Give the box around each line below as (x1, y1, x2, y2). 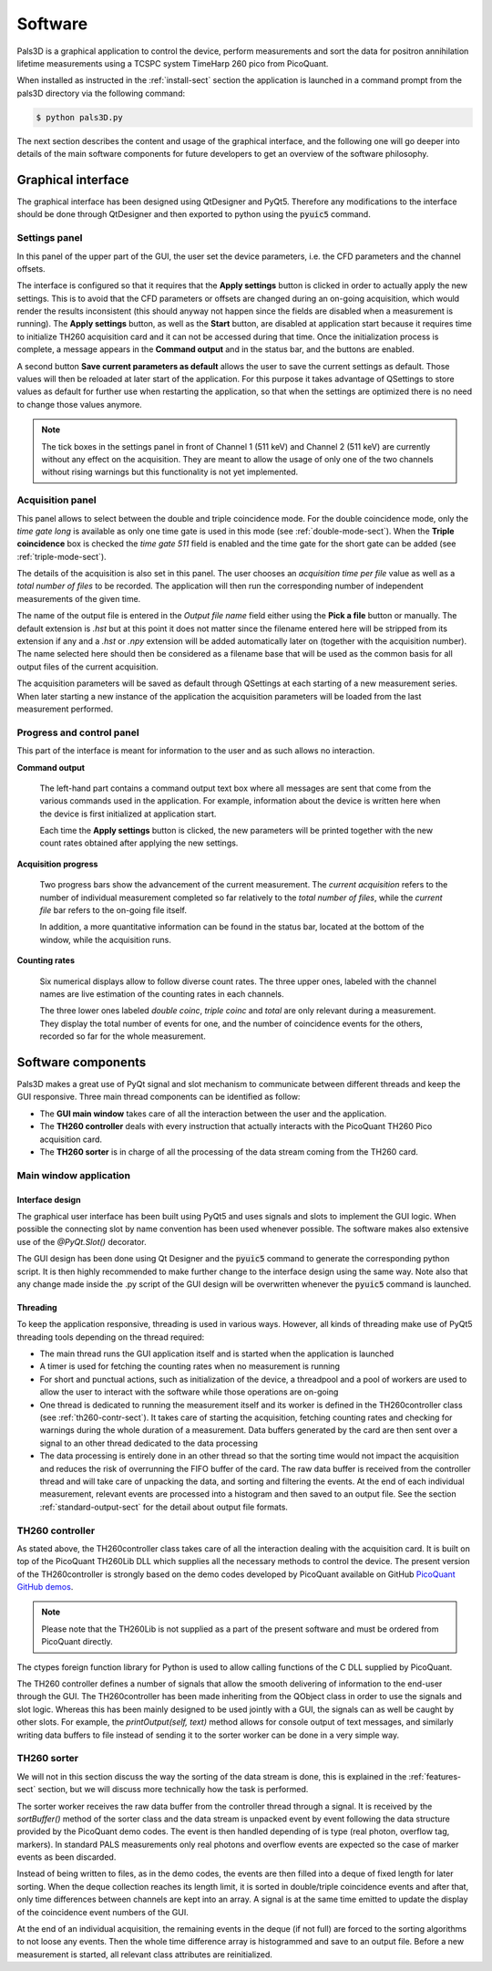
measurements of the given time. (16, 593, 141, 604)
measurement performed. (16, 703, 114, 714)
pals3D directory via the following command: (16, 88, 186, 99)
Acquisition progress (16, 858, 98, 869)
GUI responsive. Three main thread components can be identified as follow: (16, 1091, 301, 1103)
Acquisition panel (16, 493, 97, 506)
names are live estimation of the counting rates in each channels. (39, 988, 284, 999)
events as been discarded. (16, 1852, 117, 1862)
